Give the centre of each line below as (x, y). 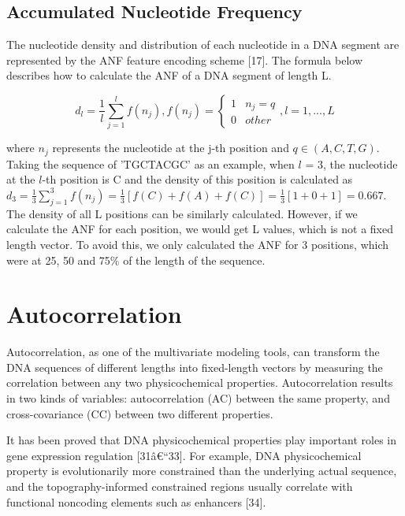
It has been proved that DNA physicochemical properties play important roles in (201, 440)
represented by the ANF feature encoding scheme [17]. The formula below (184, 59)
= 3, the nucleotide (351, 163)
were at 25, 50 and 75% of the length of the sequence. (136, 260)
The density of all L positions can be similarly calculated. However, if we (182, 213)
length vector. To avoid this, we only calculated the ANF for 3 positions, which (198, 244)
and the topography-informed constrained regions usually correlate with (180, 486)
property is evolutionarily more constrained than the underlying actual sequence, (202, 471)
